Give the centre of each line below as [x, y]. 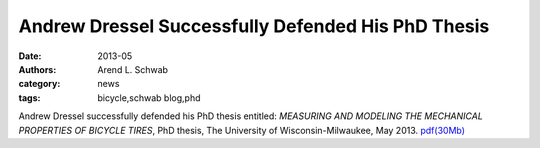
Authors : [37, 69]
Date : [30, 56]
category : [39, 84]
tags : [29, 97]
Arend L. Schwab [133, 69]
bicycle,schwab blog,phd [149, 97]
